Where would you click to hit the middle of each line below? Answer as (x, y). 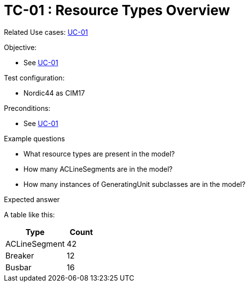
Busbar (19, 267)
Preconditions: (27, 108)
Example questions (34, 138)
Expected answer (32, 199)
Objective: (20, 47)
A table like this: (30, 214)
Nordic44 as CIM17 (54, 93)
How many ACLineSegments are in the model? (98, 169)
